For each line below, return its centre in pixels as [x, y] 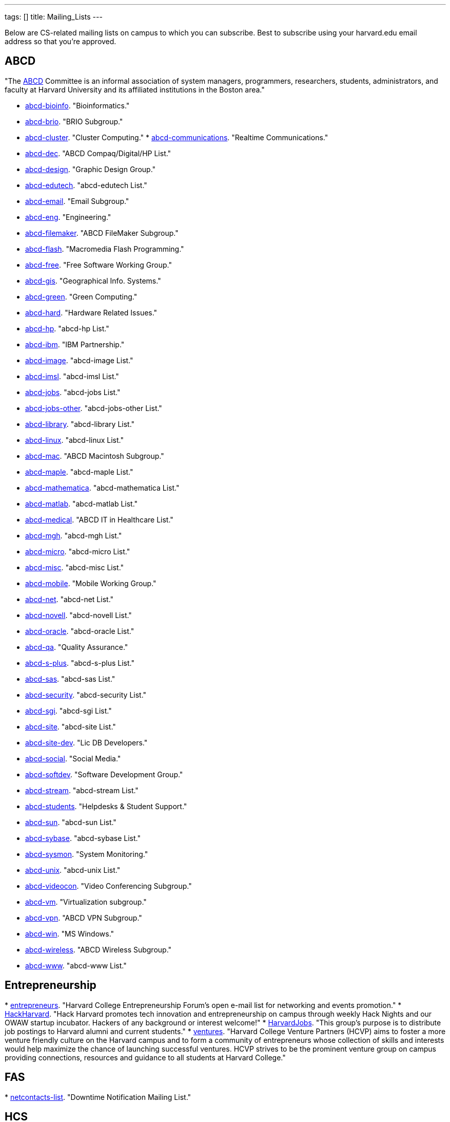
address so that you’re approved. [61, 41]
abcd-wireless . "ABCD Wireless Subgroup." [99, 949]
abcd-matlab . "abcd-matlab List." [82, 503]
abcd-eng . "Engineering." [68, 217]
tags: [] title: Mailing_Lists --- [54, 17]
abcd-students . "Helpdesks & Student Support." [106, 806]
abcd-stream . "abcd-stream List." [82, 790]
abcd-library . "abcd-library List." [80, 424]
